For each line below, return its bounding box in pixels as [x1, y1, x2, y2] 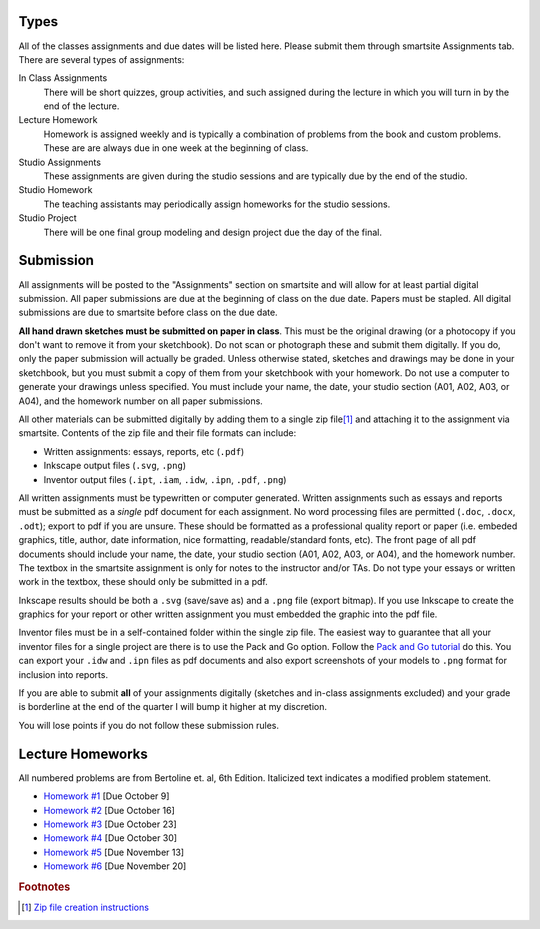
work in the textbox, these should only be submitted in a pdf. [18, 576, 269, 588]
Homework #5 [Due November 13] [43, 846, 185, 858]
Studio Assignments [18, 156, 102, 168]
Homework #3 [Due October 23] [43, 818, 177, 830]
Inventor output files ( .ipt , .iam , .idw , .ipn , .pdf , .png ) [43, 473, 287, 485]
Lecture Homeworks [18, 745, 149, 762]
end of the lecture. [43, 100, 120, 112]
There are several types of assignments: [18, 53, 185, 65]
